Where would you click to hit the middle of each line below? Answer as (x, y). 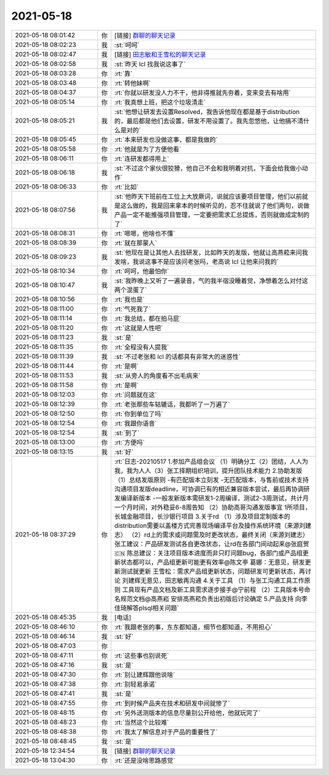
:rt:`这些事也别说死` (142, 655)
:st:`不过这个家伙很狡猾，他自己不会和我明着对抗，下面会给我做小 (208, 168)
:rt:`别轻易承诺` (136, 684)
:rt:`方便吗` (129, 442)
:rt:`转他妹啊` (133, 83)
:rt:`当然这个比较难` (142, 722)
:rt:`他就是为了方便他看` (148, 149)
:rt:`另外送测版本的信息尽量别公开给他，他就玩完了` (187, 713)
